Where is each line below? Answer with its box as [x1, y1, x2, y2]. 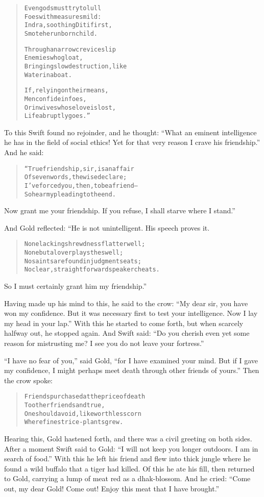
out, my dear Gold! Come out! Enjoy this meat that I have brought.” [4, 483, 220, 494]
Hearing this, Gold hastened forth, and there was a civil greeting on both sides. [4, 433, 252, 444]
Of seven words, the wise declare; [24, 173, 127, 181]
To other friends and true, [24, 402, 105, 409]
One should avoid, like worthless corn [24, 410, 141, 417]
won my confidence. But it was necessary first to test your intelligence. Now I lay [4, 308, 258, 318]
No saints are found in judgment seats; [24, 257, 141, 265]
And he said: [4, 147, 44, 158]
